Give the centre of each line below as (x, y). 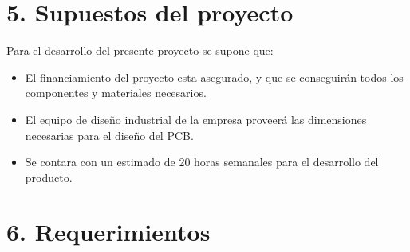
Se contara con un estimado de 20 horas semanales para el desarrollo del (202, 162)
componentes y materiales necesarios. (116, 93)
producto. (49, 177)
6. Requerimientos (108, 232)
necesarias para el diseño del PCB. (109, 135)
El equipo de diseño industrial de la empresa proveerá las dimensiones (196, 119)
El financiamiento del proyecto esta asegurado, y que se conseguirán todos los (214, 77)
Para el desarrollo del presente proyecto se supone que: (140, 50)
